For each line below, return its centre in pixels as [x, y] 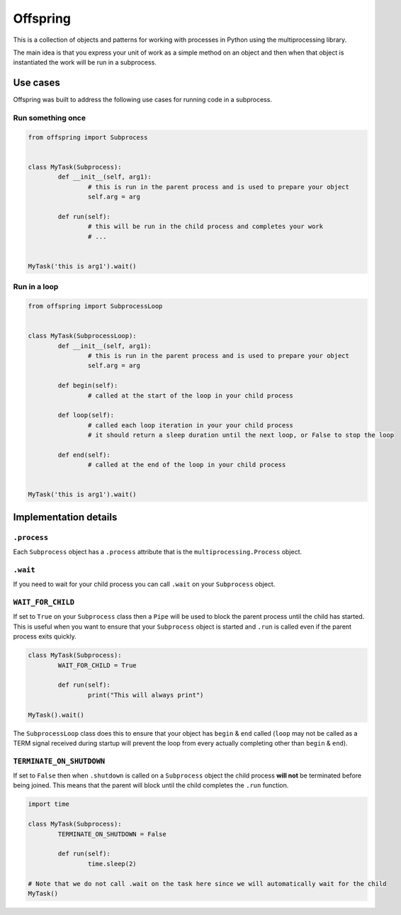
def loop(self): [86, 415]
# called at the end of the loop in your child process [187, 465]
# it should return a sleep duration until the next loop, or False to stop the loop [241, 435]
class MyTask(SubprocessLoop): [83, 336]
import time [49, 804]
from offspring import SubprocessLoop [95, 306]
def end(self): [84, 455]
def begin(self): [88, 386]
